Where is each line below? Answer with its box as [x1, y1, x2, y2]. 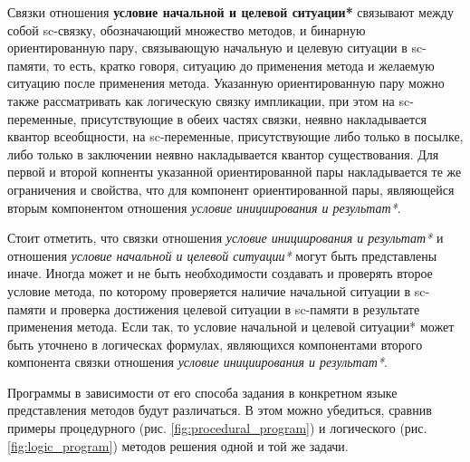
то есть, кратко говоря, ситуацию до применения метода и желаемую [53, 55, 435, 74]
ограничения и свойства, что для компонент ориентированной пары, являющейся [7, 179, 455, 198]
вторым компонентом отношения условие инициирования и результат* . [7, 197, 401, 217]
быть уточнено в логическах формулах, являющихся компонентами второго [7, 334, 423, 353]
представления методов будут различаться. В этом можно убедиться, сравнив [7, 400, 432, 419]
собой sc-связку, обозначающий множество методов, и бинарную [7, 20, 366, 39]
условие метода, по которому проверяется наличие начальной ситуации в [7, 281, 411, 300]
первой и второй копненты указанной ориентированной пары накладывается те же [7, 162, 462, 181]
